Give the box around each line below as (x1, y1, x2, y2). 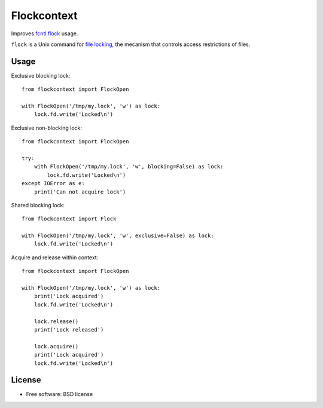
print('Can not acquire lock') (33, 188, 126, 195)
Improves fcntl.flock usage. (11, 30, 78, 37)
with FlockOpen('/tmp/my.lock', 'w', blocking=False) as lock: (33, 163, 224, 170)
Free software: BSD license (26, 391, 93, 398)
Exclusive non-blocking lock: (11, 124, 82, 131)
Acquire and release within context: (11, 254, 99, 261)
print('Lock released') (33, 326, 104, 333)
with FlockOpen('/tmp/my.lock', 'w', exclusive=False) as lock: (22, 232, 215, 239)
